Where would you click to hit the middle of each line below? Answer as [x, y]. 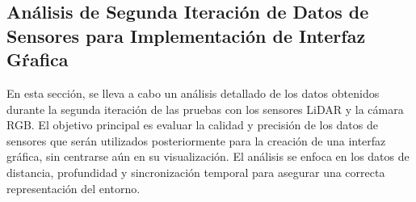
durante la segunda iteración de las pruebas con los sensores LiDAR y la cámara [205, 109]
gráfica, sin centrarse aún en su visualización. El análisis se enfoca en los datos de [208, 156]
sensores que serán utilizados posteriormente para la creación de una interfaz [196, 140]
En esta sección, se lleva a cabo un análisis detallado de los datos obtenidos [193, 93]
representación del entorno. [74, 188]
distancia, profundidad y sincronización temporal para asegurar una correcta [196, 172]
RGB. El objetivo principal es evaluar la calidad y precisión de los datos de [192, 125]
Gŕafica [38, 59]
